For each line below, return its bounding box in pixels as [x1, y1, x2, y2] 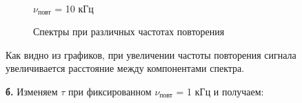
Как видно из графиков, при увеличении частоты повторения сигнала [6, 47, 296, 62]
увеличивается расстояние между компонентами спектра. [6, 61, 245, 75]
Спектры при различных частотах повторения [33, 24, 225, 39]
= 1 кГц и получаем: [176, 84, 264, 98]
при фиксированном [68, 84, 152, 98]
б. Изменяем [6, 84, 58, 98]
